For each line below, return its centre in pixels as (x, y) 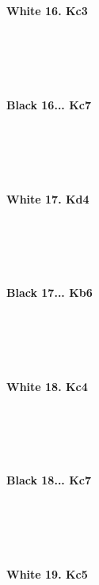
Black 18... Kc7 (49, 480)
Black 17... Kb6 (49, 292)
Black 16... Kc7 (49, 104)
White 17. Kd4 (48, 198)
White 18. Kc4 (47, 386)
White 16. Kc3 (47, 11)
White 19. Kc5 (47, 573)
